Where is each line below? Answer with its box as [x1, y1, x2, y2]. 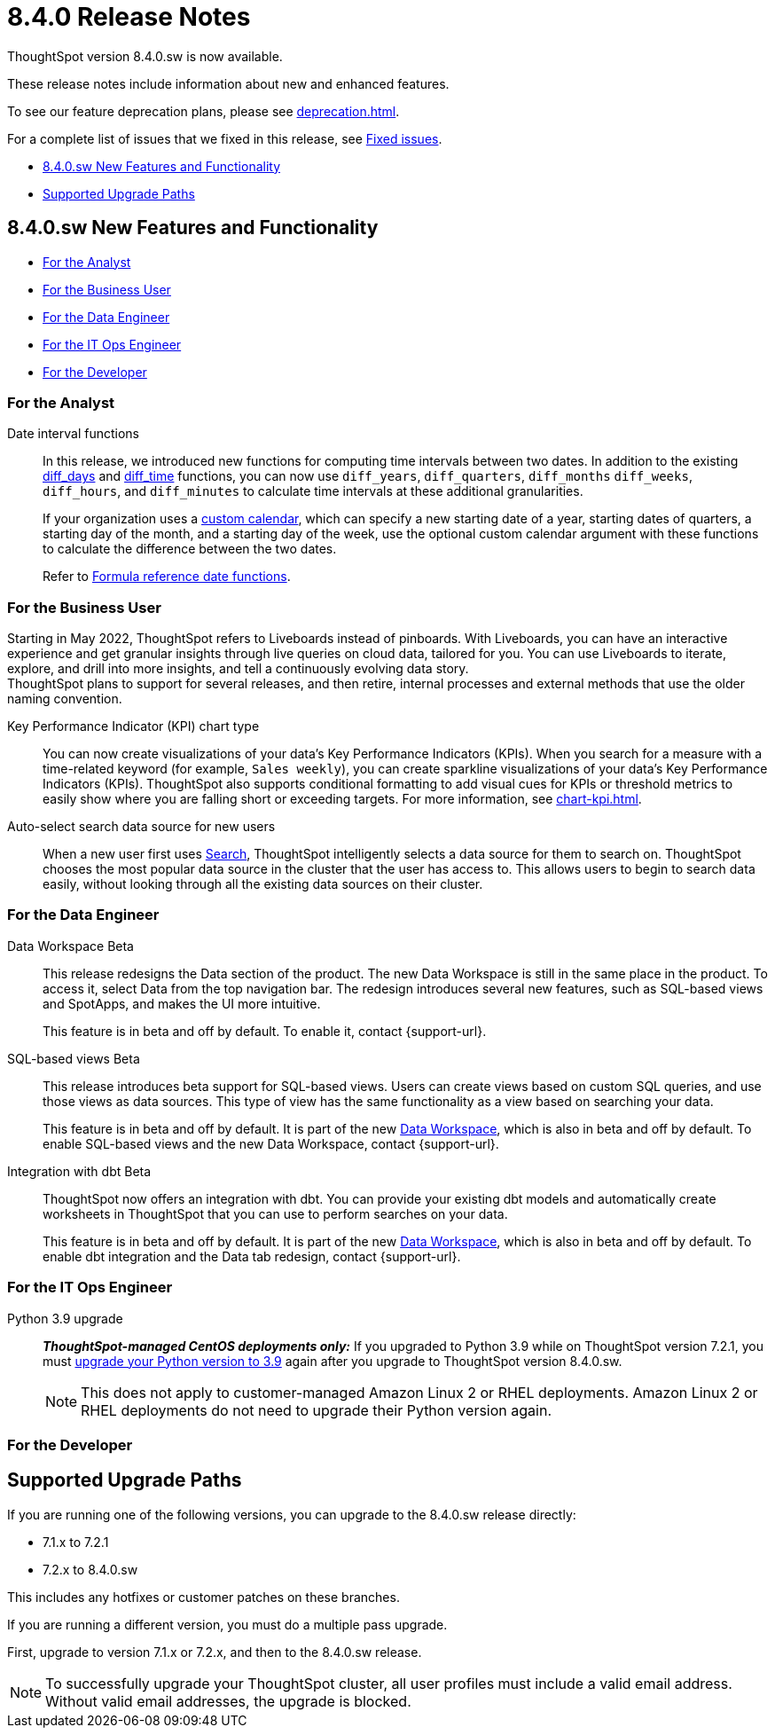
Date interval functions [7, 426, 140, 442]
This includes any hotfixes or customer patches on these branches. [7, 1589, 400, 1605]
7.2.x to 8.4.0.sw [43, 1561, 138, 1577]
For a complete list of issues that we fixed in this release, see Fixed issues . [7, 130, 442, 146]
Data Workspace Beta [7, 938, 134, 954]
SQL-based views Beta [7, 1050, 140, 1066]
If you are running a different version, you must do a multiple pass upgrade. [7, 1616, 448, 1632]
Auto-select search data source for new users [7, 819, 276, 835]
